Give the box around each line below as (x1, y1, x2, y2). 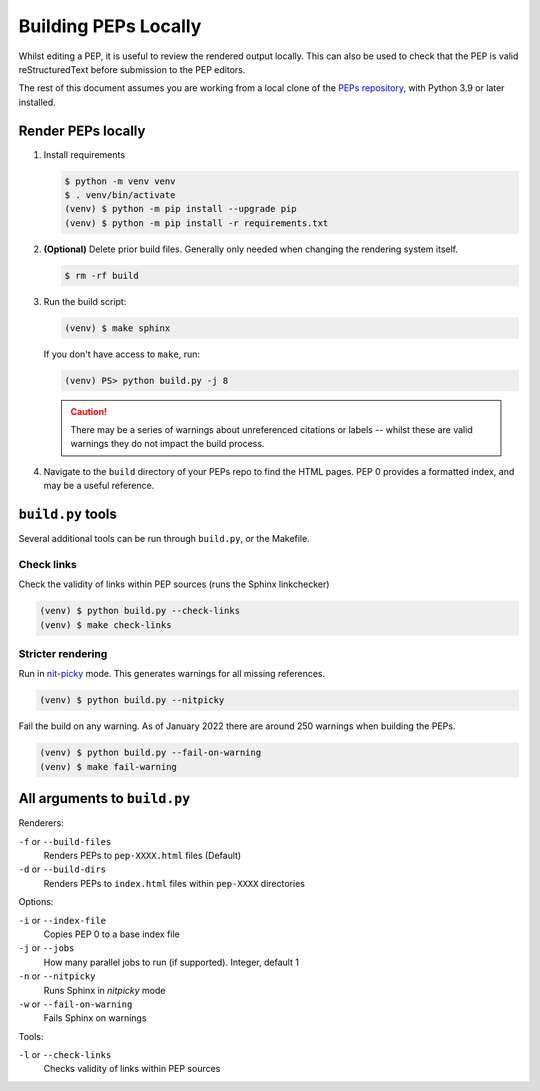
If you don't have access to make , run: (43, 348, 200, 360)
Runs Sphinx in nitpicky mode (43, 984, 166, 996)
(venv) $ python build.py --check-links (39, 605, 240, 617)
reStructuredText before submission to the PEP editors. (18, 63, 246, 75)
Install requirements (43, 148, 125, 160)
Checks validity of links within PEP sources (43, 1063, 221, 1075)
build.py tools (18, 506, 117, 523)
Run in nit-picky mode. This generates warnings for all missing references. (18, 668, 326, 680)
